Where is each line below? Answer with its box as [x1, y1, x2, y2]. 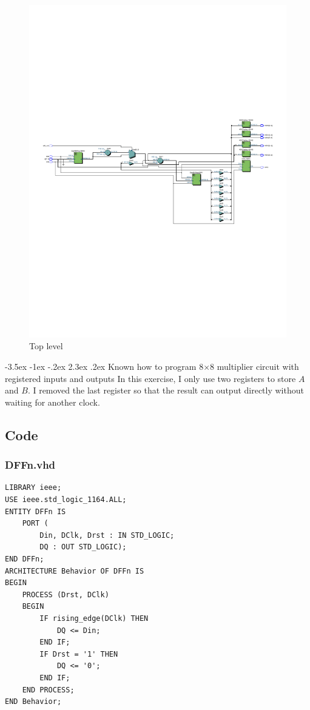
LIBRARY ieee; [5, 483, 62, 492]
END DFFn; [5, 555, 44, 564]
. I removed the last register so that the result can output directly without [27, 384, 304, 397]
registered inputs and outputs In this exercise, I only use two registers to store [5, 372, 296, 384]
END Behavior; [5, 697, 62, 706]
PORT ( [22, 519, 49, 528]
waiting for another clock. [5, 395, 100, 408]
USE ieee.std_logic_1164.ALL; [5, 495, 127, 504]
